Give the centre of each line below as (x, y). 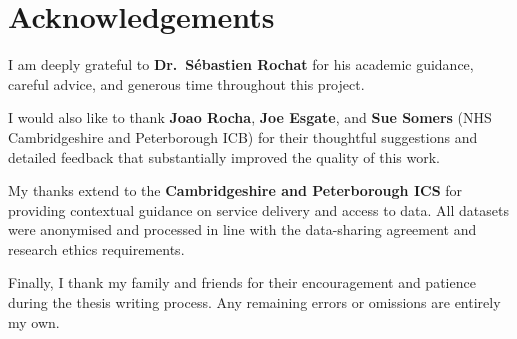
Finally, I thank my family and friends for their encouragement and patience (242, 282)
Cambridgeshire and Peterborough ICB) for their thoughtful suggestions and (243, 136)
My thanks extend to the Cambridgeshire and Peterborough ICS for (235, 190)
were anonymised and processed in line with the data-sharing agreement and (242, 229)
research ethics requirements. (96, 248)
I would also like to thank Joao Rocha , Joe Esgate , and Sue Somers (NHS (250, 117)
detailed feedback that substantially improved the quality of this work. (224, 156)
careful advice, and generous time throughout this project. (186, 83)
